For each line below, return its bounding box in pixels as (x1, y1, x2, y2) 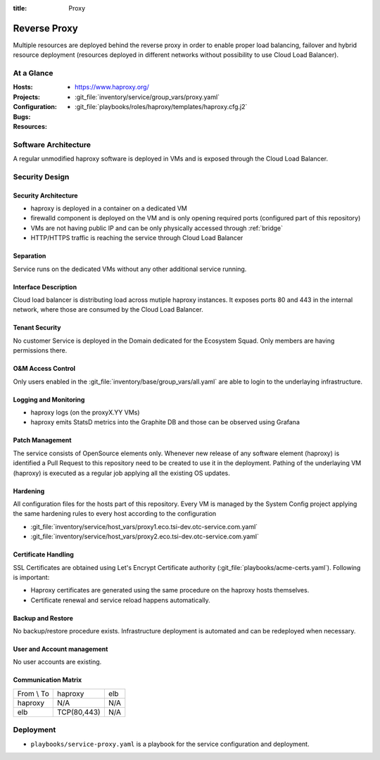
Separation (13, 252, 46, 260)
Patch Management (13, 436, 72, 445)
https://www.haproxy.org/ (75, 83, 149, 91)
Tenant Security (13, 324, 61, 332)
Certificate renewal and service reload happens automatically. (30, 595, 210, 604)
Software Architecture (13, 139, 91, 149)
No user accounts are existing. (13, 658, 102, 666)
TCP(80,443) (56, 707, 101, 717)
